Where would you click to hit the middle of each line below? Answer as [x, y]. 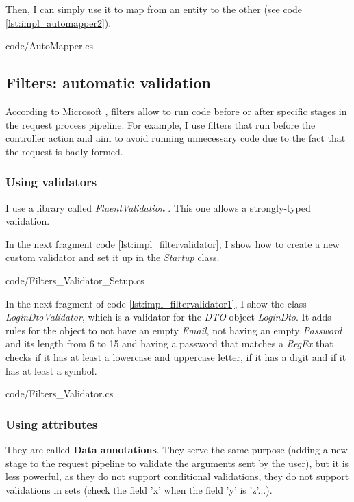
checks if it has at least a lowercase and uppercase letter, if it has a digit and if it [176, 356]
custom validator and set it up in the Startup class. [113, 257]
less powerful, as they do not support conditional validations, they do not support [177, 476]
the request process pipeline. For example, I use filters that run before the [161, 124]
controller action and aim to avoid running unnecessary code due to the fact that [176, 138]
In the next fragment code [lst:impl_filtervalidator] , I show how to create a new [173, 243]
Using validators [51, 182]
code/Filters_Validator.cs [60, 393]
